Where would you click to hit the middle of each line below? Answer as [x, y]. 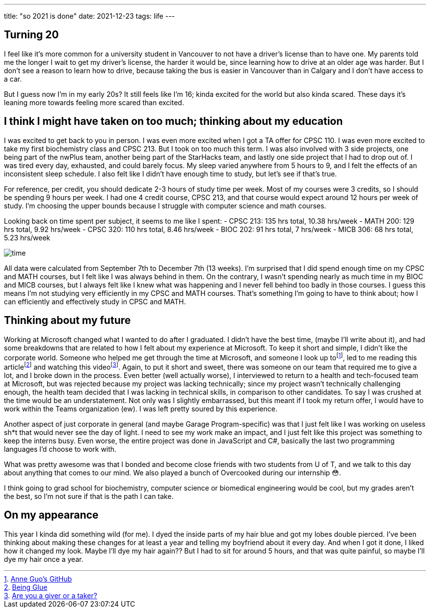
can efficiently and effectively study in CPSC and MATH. [95, 301]
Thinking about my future [67, 321]
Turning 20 [31, 35]
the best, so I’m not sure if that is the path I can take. [89, 496]
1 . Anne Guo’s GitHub [38, 579]
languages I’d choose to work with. [60, 449]
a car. [13, 79]
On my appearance [51, 515]
